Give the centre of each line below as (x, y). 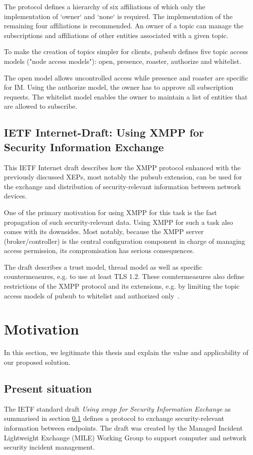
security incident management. (49, 447)
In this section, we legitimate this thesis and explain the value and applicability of (126, 352)
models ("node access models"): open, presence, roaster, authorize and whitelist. (123, 61)
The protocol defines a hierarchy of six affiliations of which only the (105, 6)
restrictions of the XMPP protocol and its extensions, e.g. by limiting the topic (122, 286)
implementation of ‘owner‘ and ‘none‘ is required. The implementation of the (118, 16)
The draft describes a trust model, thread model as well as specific (103, 267)
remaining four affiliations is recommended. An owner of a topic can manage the (124, 26)
